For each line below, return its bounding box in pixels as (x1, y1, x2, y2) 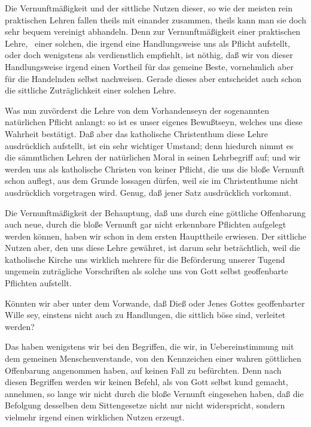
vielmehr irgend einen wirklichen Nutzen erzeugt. (5, 411, 185, 423)
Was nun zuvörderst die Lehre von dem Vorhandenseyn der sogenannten (5, 104, 270, 116)
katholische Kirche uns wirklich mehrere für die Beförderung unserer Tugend (5, 253, 285, 265)
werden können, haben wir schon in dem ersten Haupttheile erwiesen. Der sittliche (5, 229, 306, 242)
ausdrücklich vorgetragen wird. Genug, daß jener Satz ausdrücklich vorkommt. (5, 186, 292, 198)
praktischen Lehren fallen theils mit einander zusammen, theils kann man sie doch (5, 13, 306, 26)
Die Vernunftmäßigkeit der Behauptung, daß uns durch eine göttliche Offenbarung (5, 206, 306, 219)
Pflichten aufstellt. (5, 277, 72, 289)
